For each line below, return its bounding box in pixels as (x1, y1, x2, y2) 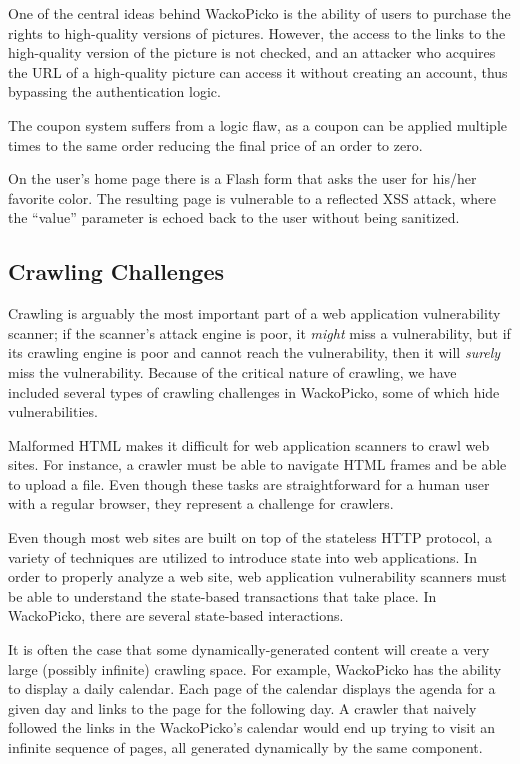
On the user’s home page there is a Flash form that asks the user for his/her (8, 168, 477, 189)
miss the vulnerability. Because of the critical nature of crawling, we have (8, 361, 457, 382)
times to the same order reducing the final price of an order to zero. (8, 134, 423, 155)
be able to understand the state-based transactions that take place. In (8, 585, 437, 606)
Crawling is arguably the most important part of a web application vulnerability (8, 303, 501, 324)
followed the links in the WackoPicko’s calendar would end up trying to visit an (8, 717, 496, 738)
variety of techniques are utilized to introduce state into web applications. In (8, 546, 477, 567)
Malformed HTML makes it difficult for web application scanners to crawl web (8, 434, 490, 455)
